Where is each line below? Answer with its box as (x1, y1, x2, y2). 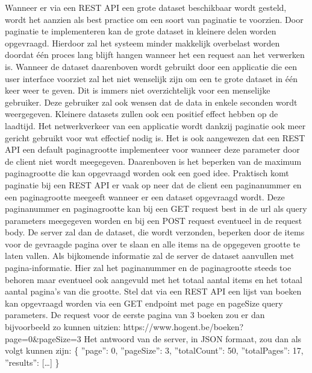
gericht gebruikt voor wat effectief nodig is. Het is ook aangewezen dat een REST (5, 131, 305, 144)
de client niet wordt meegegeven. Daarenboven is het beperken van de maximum (5, 155, 302, 167)
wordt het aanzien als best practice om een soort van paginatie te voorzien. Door (5, 13, 304, 25)
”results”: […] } (5, 355, 60, 368)
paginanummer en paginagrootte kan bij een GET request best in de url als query (5, 202, 307, 215)
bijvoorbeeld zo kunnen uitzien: (5, 320, 121, 333)
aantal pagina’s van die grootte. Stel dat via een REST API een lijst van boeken (5, 285, 302, 298)
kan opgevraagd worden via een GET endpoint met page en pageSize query (5, 296, 283, 309)
